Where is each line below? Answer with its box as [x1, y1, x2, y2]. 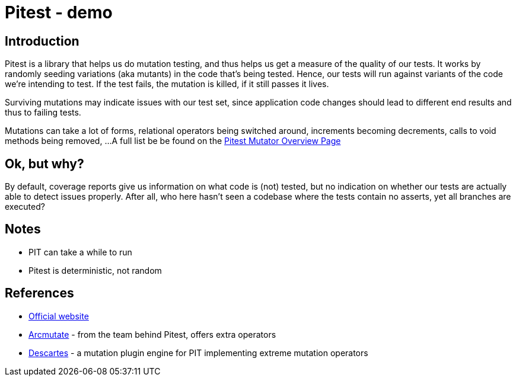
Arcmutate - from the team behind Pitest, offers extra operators [28, 329, 276, 340]
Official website [28, 310, 89, 321]
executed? [5, 201, 45, 212]
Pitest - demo [5, 2, 113, 23]
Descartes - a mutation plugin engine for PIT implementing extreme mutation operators [28, 347, 368, 358]
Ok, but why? [5, 156, 84, 171]
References [5, 286, 74, 301]
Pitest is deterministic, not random [28, 265, 162, 276]
